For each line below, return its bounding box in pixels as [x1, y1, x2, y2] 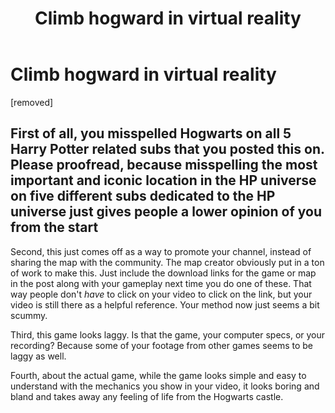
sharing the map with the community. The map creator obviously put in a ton [10, 256, 325, 268]
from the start [10, 219, 99, 236]
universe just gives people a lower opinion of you [10, 203, 322, 221]
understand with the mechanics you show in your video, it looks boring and [10, 380, 320, 392]
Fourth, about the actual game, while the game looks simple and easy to [10, 369, 307, 381]
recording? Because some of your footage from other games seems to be [10, 339, 313, 351]
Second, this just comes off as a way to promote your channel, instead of [10, 245, 312, 257]
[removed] [10, 96, 54, 108]
